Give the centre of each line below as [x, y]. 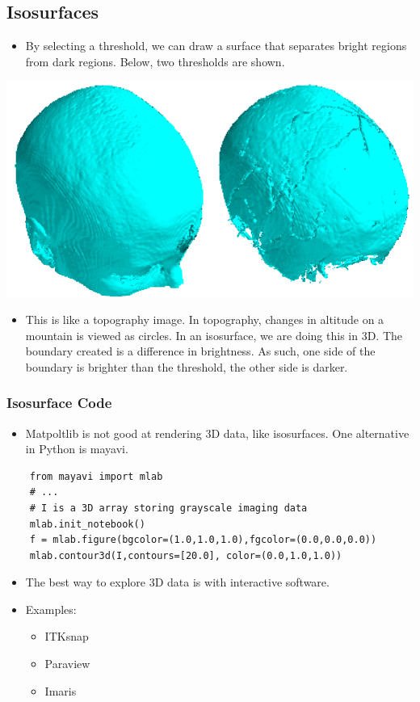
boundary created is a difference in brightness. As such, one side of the [200, 351]
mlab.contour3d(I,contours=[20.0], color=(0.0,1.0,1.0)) [186, 555]
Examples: [51, 609]
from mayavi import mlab [96, 476]
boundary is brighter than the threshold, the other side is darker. [187, 366]
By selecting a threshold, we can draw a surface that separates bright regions [216, 46]
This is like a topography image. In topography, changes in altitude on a [205, 319]
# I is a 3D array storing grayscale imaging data [168, 508]
